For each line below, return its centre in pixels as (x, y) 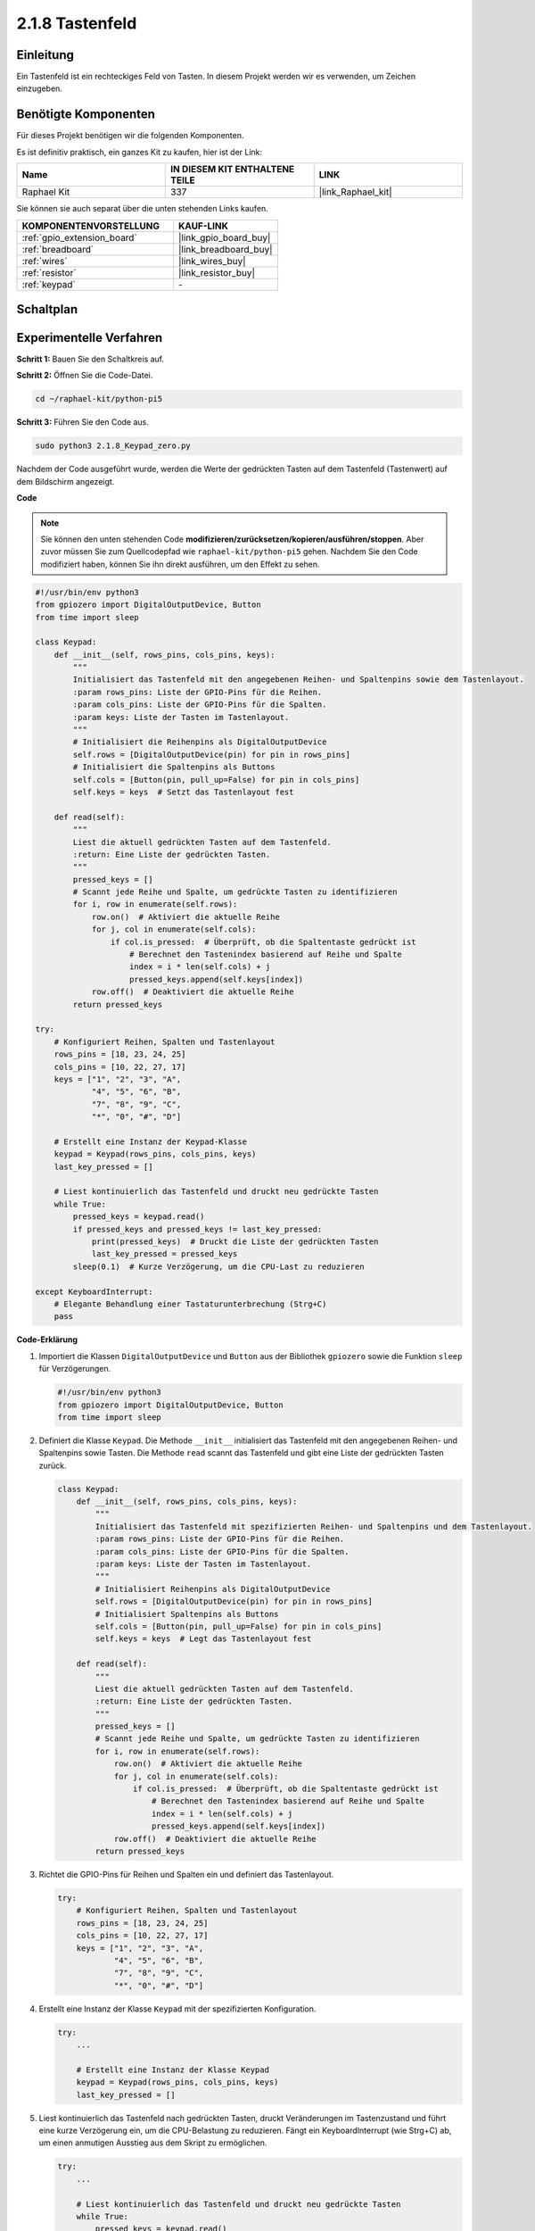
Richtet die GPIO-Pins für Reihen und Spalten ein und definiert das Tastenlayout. (186, 1874)
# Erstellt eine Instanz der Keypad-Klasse (150, 1141)
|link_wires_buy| (212, 261)
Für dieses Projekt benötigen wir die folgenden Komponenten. (130, 136)
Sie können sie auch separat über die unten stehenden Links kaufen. (143, 209)
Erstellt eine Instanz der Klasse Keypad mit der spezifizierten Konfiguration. (177, 2009)
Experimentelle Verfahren (90, 338)
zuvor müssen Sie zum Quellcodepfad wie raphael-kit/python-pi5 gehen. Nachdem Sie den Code (229, 552)
